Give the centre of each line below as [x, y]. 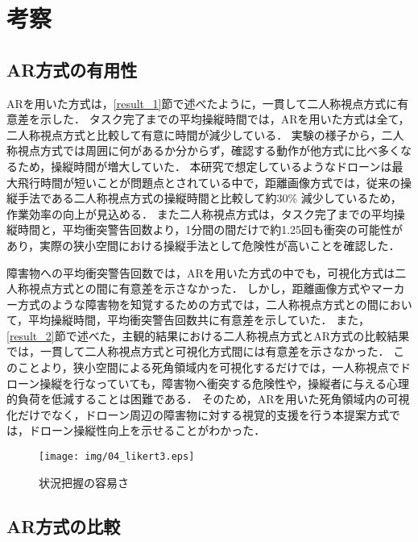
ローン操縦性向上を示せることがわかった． [153, 430]
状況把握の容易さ [84, 482]
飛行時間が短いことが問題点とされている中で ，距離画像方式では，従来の [209, 182]
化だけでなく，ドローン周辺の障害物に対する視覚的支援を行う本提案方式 [198, 414]
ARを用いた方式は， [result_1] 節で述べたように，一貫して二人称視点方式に [202, 103]
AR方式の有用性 [72, 69]
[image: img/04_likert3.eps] [117, 457]
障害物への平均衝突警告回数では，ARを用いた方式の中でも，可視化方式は [201, 272]
